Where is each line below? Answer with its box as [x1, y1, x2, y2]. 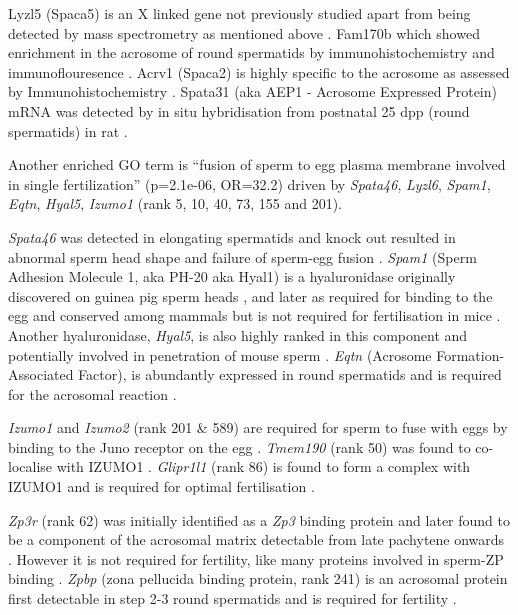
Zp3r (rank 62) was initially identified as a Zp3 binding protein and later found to [8, 509, 510, 530]
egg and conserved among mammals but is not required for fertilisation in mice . [8, 305, 501, 326]
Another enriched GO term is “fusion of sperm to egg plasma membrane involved [8, 154, 506, 175]
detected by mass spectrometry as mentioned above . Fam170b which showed [8, 22, 480, 43]
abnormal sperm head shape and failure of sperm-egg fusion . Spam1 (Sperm [8, 246, 477, 267]
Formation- [436, 344, 505, 365]
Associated [8, 364, 74, 385]
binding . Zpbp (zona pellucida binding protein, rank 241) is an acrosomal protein [8, 568, 508, 589]
